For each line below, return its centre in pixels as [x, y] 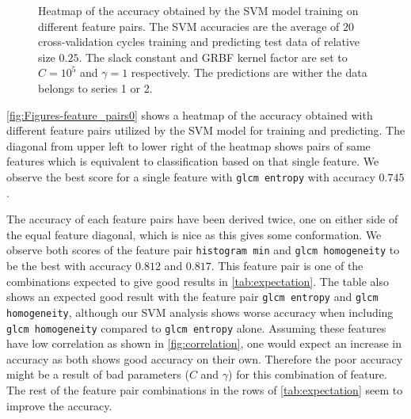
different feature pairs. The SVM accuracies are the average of [189, 26]
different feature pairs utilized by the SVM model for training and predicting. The [206, 130]
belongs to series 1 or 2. [95, 88]
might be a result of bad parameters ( [98, 374]
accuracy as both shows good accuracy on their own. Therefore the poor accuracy [205, 358]
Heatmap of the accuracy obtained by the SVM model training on [198, 10]
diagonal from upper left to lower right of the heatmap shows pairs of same [188, 145]
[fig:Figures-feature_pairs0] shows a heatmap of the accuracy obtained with [190, 114]
